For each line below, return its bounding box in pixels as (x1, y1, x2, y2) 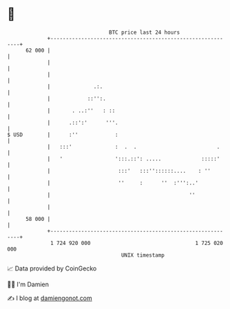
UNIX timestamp (121, 251, 165, 259)
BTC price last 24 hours (109, 29, 180, 36)
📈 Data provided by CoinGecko (7, 264, 97, 273)
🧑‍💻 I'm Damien (7, 280, 50, 288)
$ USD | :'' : (7, 131, 118, 138)
